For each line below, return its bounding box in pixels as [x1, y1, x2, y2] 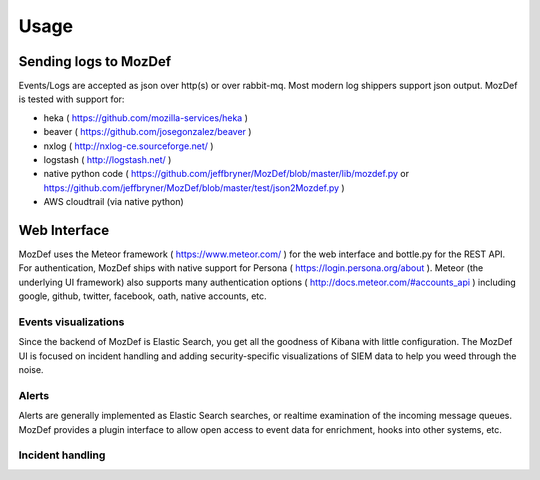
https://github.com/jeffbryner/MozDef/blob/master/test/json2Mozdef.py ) [43, 181, 345, 194]
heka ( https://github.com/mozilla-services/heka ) [43, 111, 249, 124]
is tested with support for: [18, 93, 125, 105]
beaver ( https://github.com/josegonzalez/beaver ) [43, 126, 252, 138]
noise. [18, 364, 44, 376]
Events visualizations [18, 315, 125, 329]
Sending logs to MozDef [18, 53, 172, 70]
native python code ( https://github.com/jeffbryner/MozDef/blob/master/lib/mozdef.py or [43, 168, 410, 180]
